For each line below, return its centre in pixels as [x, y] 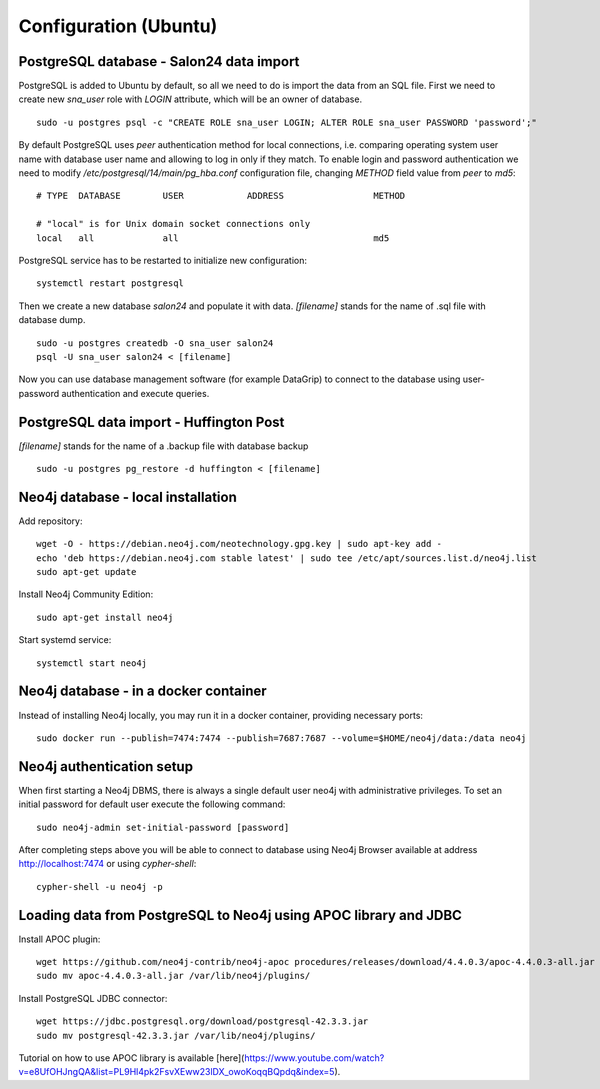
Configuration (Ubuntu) [118, 26]
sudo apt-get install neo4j [105, 617]
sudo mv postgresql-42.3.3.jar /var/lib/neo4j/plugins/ [176, 1035]
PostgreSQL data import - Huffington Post [151, 421]
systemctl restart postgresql [110, 283]
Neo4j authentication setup [106, 766]
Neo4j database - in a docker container [142, 691]
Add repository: [50, 521]
